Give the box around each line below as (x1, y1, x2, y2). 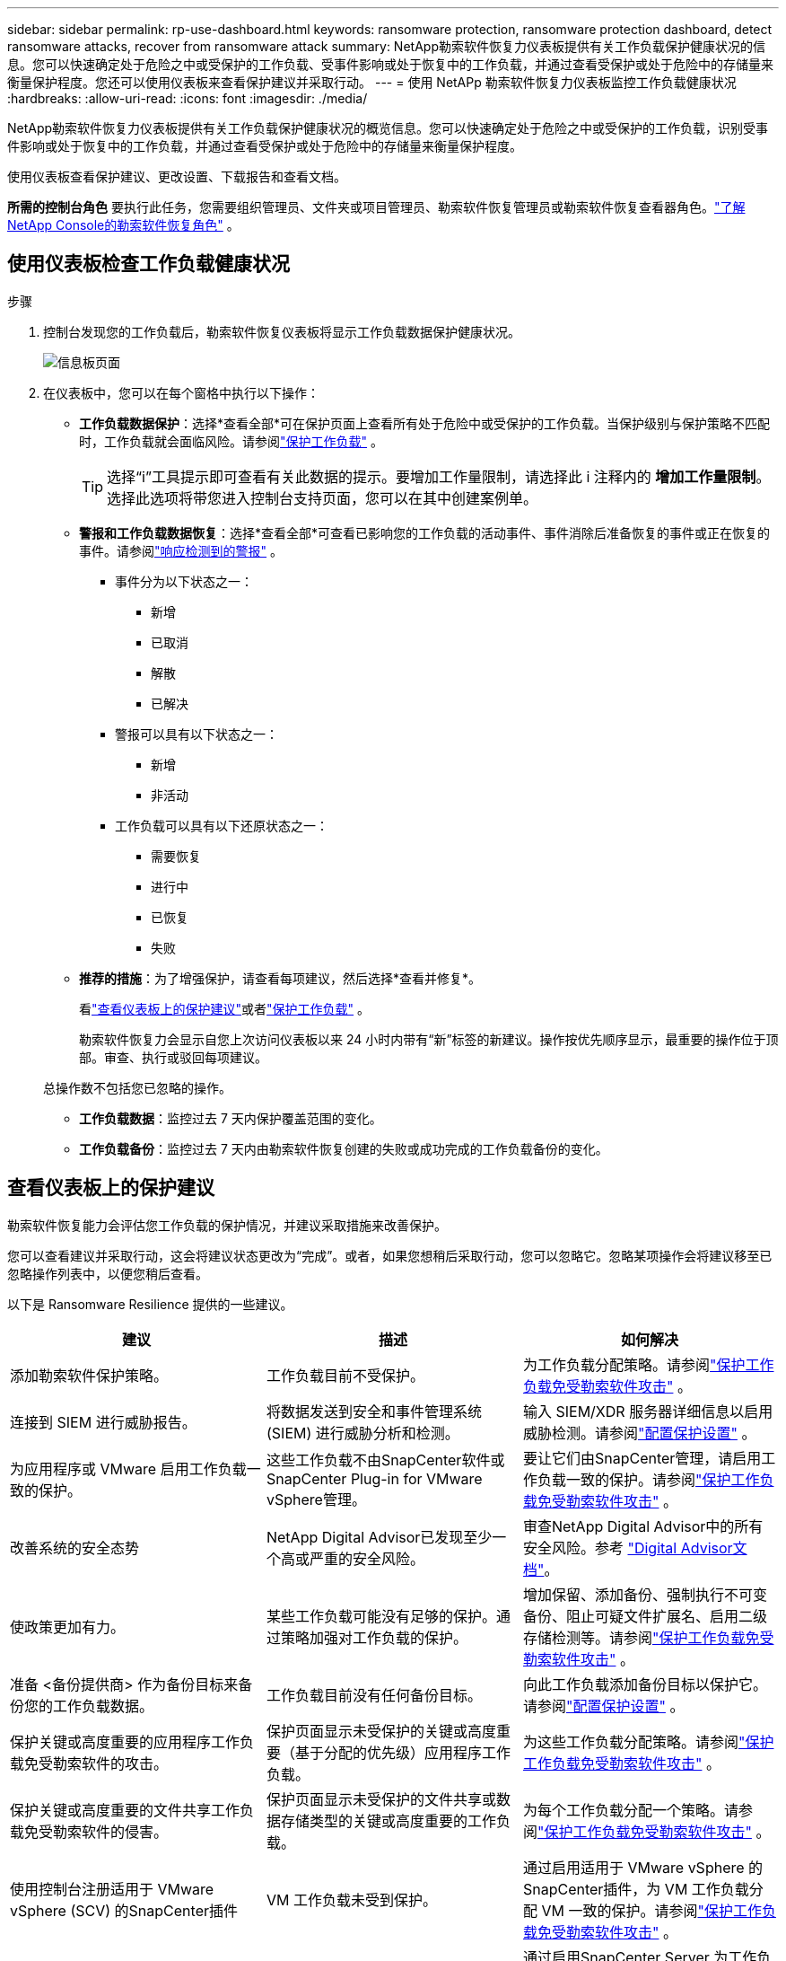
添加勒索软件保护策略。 (10, 1366, 169, 1385)
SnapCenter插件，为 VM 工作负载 (522, 1879, 749, 1898)
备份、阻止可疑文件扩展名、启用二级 (522, 1606, 767, 1625)
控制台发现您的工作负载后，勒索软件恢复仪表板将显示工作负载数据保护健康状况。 (43, 323, 520, 339)
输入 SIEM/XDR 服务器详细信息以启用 (522, 1402, 773, 1420)
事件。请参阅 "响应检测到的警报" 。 (79, 542, 283, 558)
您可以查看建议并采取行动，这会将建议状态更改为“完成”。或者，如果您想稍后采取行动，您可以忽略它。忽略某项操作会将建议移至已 (7, 1247, 773, 1263)
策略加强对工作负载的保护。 (280, 1628, 467, 1647)
